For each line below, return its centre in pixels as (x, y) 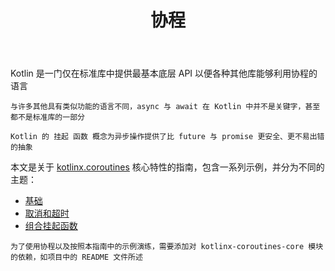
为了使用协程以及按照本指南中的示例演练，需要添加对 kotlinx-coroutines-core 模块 (167, 247)
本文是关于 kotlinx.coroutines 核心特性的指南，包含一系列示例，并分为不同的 (167, 167)
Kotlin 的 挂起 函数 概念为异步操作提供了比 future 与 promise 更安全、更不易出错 (167, 137)
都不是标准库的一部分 (47, 117)
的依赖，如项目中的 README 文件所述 (76, 257)
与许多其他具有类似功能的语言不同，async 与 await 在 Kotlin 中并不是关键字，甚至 (165, 107)
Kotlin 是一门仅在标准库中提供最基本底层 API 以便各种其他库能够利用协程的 (164, 73)
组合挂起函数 (51, 226)
